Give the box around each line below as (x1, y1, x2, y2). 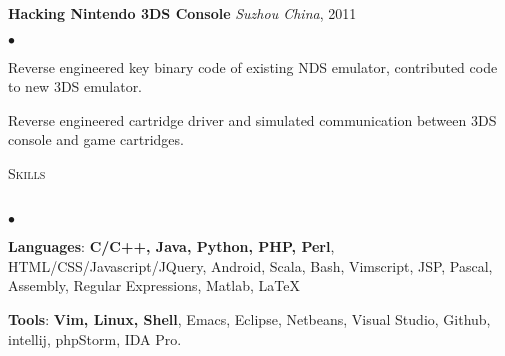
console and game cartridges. (8, 129, 184, 150)
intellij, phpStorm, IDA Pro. (8, 328, 182, 349)
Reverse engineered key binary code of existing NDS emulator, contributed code (8, 56, 498, 77)
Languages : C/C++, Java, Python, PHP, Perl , (8, 236, 335, 257)
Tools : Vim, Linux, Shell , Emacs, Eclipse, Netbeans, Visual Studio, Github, (8, 308, 491, 329)
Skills (8, 162, 46, 183)
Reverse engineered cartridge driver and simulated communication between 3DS (8, 109, 497, 130)
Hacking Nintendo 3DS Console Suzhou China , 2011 (8, 3, 357, 23)
